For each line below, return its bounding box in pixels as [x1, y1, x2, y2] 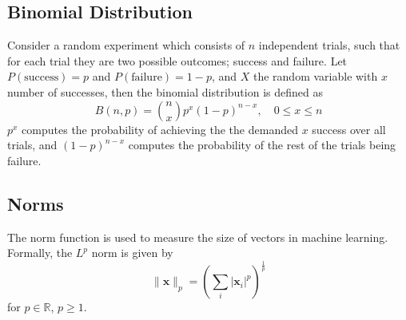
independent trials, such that [258, 37, 400, 53]
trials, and [7, 136, 58, 153]
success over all [312, 120, 386, 137]
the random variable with [253, 68, 378, 85]
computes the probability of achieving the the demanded [22, 120, 298, 137]
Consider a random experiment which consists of [7, 37, 245, 53]
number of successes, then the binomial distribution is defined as [7, 83, 323, 100]
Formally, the [7, 244, 73, 261]
